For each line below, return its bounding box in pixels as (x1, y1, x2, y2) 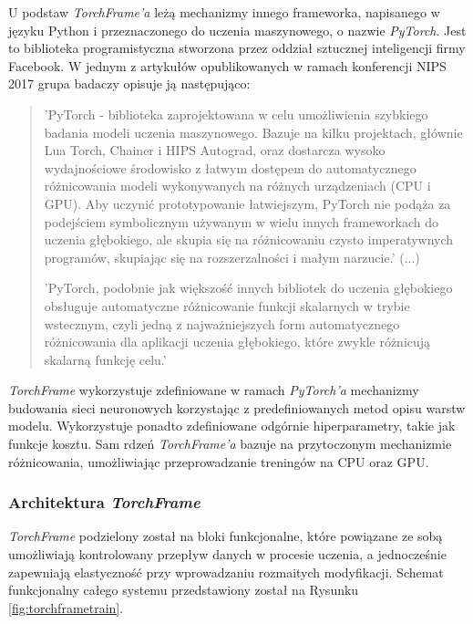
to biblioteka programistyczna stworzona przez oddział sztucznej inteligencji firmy (8, 38, 466, 57)
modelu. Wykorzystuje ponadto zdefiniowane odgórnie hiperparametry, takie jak (8, 416, 456, 435)
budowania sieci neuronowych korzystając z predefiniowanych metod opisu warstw (8, 398, 466, 417)
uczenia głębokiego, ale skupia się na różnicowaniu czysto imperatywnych (44, 230, 454, 249)
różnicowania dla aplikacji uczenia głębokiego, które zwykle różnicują (44, 332, 431, 351)
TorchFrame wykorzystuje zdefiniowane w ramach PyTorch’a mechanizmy (8, 380, 419, 400)
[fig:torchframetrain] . (8, 598, 124, 617)
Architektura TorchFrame (8, 491, 201, 514)
